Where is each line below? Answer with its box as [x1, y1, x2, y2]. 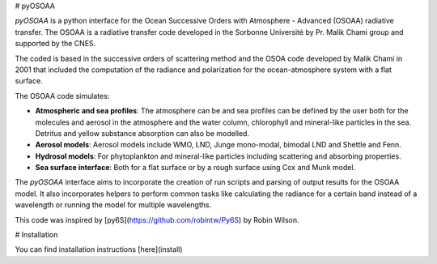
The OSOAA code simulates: [15, 91, 110, 100]
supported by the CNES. [15, 39, 96, 49]
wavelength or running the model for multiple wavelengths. [15, 200, 212, 210]
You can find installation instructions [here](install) [15, 245, 183, 254]
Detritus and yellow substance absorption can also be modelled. [35, 128, 250, 138]
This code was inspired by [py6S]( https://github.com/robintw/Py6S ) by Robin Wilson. [15, 215, 299, 224]
